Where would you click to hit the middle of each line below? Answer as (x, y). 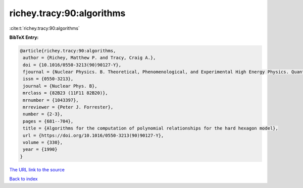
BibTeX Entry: (24, 37)
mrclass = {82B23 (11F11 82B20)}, (65, 93)
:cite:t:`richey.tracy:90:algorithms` (45, 28)
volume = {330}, (43, 142)
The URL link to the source (37, 169)
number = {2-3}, (43, 114)
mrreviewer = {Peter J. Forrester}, (68, 107)
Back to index (23, 179)
